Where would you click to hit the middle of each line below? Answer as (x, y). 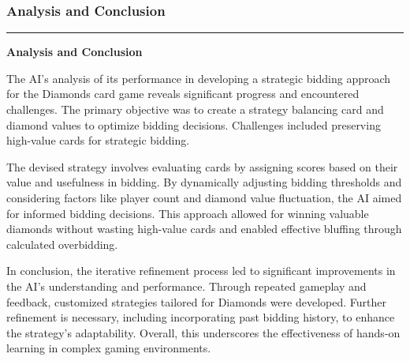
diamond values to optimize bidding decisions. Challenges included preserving (194, 124)
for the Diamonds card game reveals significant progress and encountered (183, 94)
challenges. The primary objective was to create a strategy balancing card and (195, 109)
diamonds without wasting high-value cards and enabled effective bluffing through (204, 229)
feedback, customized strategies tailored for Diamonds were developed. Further (196, 301)
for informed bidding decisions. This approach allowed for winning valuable (188, 213)
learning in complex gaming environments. (109, 348)
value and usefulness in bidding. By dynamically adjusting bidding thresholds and (204, 182)
